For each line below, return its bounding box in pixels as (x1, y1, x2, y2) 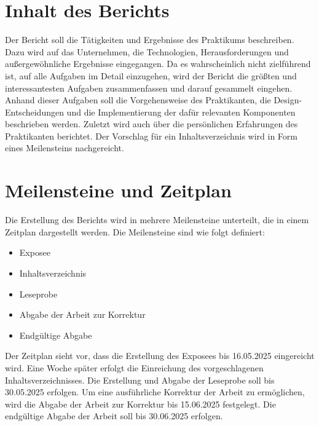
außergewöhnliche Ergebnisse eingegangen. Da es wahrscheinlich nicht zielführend (5, 57, 311, 70)
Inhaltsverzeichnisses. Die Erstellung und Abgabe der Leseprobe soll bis (5, 373, 275, 386)
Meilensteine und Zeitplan (5, 178, 232, 203)
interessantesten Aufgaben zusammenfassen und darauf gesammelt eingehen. (5, 81, 293, 94)
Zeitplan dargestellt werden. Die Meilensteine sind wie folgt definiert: (5, 225, 265, 238)
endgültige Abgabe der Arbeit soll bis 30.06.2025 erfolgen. (5, 409, 223, 422)
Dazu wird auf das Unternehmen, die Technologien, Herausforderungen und (5, 45, 289, 58)
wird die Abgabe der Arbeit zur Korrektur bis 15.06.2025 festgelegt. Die (5, 397, 276, 410)
